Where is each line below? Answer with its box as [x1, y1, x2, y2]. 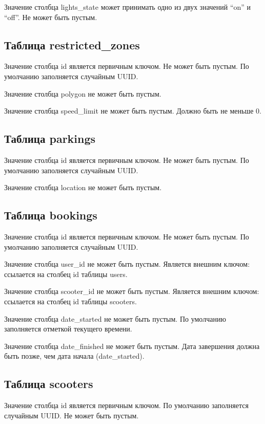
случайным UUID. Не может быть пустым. [4, 410, 139, 420]
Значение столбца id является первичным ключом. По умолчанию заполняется [4, 400, 249, 411]
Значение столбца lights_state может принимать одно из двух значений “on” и [4, 2, 251, 12]
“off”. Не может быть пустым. [4, 11, 97, 22]
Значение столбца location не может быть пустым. [4, 182, 162, 193]
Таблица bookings [4, 207, 97, 223]
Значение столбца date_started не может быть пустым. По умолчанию [4, 313, 226, 324]
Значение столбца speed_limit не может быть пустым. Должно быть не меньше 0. [4, 105, 262, 116]
